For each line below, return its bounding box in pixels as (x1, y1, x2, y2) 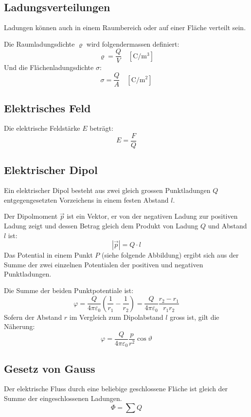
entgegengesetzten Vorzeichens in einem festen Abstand (4, 194, 169, 205)
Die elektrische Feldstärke (4, 123, 80, 133)
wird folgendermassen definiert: (86, 38, 179, 49)
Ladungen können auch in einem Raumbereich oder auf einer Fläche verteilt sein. (4, 22, 246, 33)
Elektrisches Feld (4, 100, 91, 115)
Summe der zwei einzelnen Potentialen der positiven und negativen (4, 259, 203, 269)
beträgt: (90, 123, 113, 133)
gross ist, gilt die (170, 312, 219, 322)
